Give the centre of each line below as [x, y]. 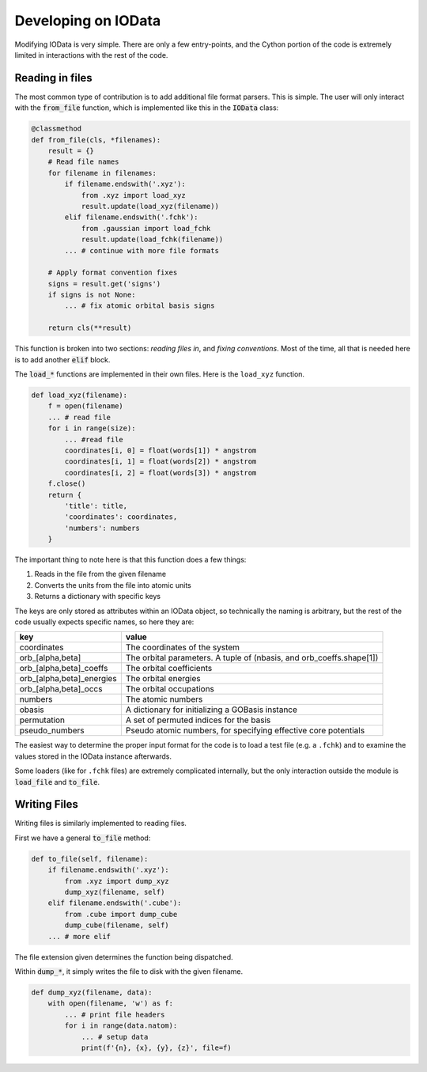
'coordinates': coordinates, [121, 517]
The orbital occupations [170, 689]
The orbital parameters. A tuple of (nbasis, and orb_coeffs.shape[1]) [252, 658]
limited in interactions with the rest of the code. [91, 55]
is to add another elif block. [62, 359]
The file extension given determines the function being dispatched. [124, 956]
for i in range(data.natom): [121, 1026]
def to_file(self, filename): [90, 859]
